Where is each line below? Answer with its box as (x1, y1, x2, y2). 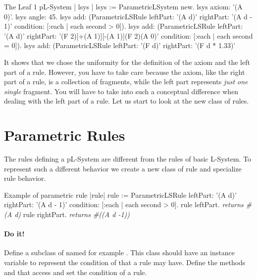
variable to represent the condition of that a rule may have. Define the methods (4, 257, 246, 268)
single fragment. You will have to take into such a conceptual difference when (4, 86, 239, 96)
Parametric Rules (4, 125, 125, 145)
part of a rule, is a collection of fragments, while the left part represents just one (4, 76, 248, 87)
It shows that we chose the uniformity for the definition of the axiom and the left (4, 56, 250, 67)
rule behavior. (4, 173, 46, 183)
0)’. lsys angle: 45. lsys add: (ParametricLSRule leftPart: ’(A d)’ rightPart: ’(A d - (4, 11, 253, 21)
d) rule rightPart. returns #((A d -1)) (14, 209, 130, 220)
